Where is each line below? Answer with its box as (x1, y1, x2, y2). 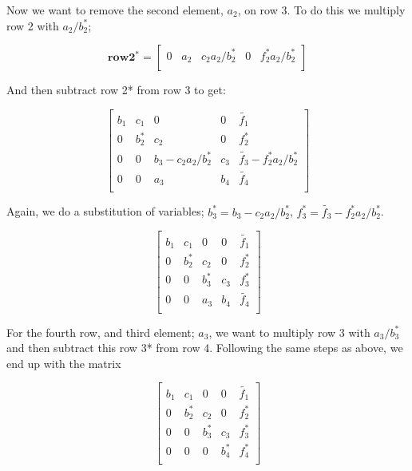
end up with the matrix (6, 354, 121, 371)
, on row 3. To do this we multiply (237, 2, 406, 18)
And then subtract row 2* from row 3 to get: (6, 81, 226, 98)
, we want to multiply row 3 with (208, 323, 370, 340)
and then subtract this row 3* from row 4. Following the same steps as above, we (6, 339, 403, 356)
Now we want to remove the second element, (6, 2, 224, 18)
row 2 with (6, 17, 59, 34)
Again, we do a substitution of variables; (6, 203, 204, 220)
